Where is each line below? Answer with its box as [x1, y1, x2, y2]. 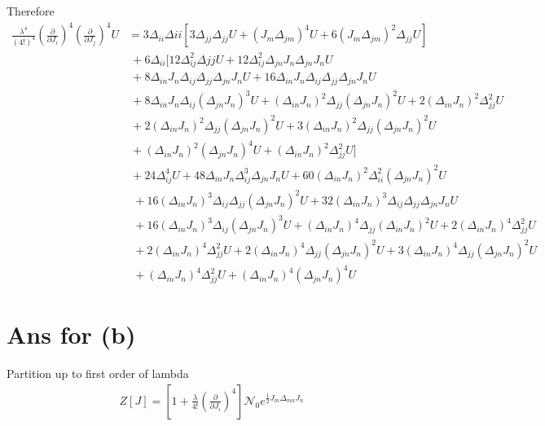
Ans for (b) [7, 318, 136, 351]
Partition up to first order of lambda [7, 365, 189, 382]
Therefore [7, 2, 55, 19]
